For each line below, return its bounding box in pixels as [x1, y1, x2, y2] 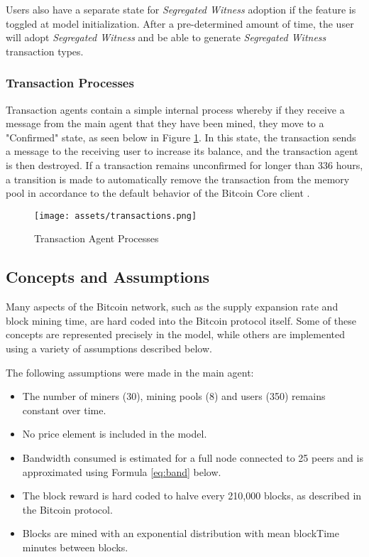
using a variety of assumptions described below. [6, 340, 212, 355]
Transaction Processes [6, 74, 134, 92]
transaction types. [6, 43, 84, 58]
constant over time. [22, 402, 106, 417]
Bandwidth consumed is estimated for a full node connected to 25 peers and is [22, 450, 363, 465]
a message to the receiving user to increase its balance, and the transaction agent [6, 144, 358, 158]
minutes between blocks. [22, 539, 128, 554]
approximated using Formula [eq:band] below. [22, 464, 221, 479]
